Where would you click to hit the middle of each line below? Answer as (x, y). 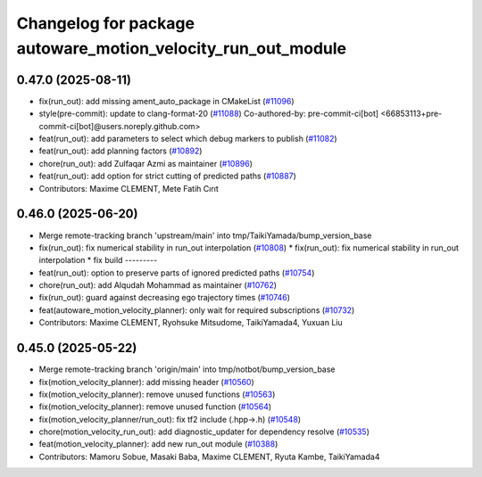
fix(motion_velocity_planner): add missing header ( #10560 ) (146, 382)
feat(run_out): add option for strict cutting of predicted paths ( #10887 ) (167, 176)
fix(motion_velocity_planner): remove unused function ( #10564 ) (155, 407)
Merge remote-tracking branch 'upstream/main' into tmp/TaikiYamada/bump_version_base (205, 235)
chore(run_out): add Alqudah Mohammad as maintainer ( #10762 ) (158, 285)
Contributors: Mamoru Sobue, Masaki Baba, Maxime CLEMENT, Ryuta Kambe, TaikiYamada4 (209, 456)
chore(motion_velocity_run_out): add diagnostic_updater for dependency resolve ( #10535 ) (204, 432)
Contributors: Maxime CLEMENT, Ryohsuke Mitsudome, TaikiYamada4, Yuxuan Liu (191, 323)
